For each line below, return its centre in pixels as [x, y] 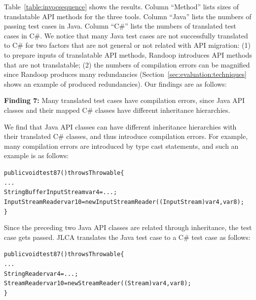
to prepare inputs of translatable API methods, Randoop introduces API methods [128, 54]
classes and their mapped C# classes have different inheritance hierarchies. [117, 110]
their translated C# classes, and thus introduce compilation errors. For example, [126, 136]
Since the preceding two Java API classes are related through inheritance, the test [128, 227]
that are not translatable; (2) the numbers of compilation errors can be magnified [127, 64]
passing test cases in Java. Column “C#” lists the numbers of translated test [120, 26]
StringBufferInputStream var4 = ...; [61, 192]
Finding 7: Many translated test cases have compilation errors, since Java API [125, 100]
